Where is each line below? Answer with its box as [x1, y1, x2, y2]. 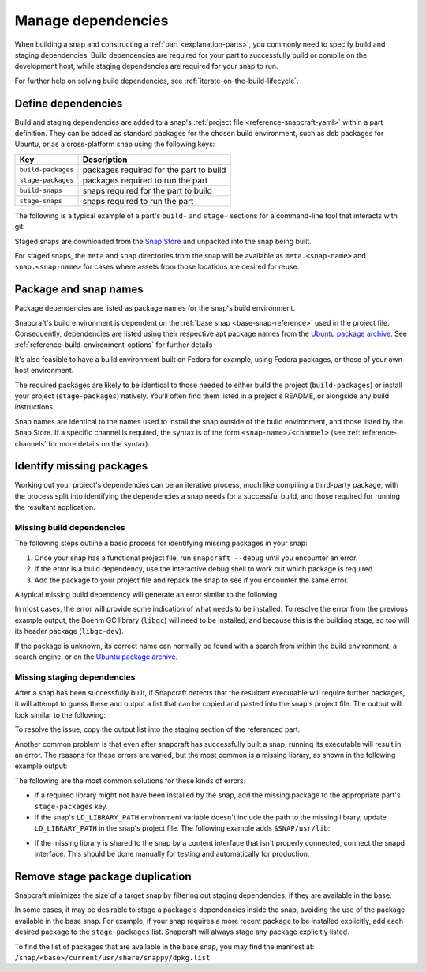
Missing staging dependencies [14, 672, 136, 683]
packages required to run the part [82, 175, 208, 186]
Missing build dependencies [14, 522, 125, 533]
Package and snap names [14, 283, 144, 296]
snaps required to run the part [82, 195, 194, 206]
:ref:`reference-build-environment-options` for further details [14, 340, 213, 349]
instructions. [14, 402, 55, 412]
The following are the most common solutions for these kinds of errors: [14, 775, 246, 786]
